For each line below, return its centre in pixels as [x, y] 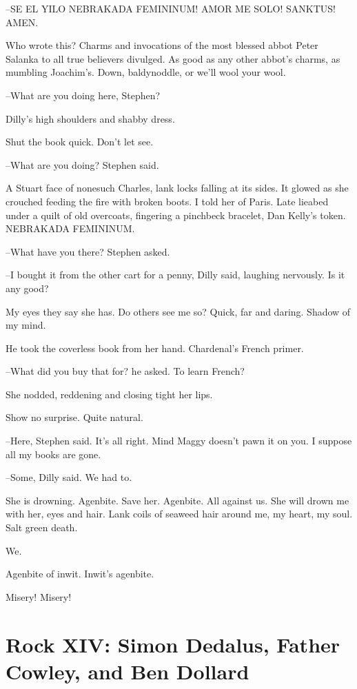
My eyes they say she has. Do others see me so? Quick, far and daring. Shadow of [178, 311]
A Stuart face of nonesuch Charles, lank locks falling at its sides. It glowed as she [177, 188]
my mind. [26, 325]
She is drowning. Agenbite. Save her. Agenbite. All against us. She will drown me [177, 500]
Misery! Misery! [39, 596]
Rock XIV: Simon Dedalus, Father [173, 644]
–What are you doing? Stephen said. [82, 164]
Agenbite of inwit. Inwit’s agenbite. [80, 574]
